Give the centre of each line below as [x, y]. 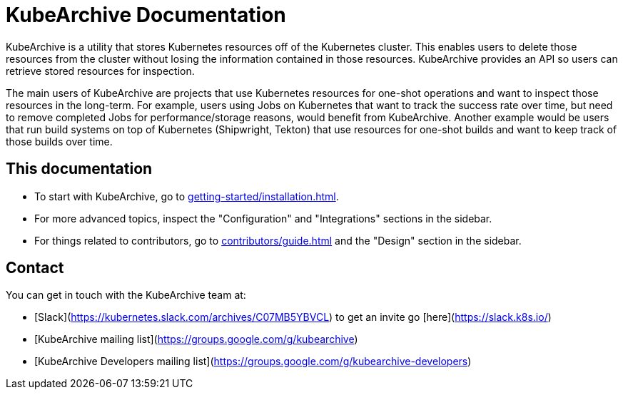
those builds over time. [59, 141]
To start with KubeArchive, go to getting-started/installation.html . [187, 196]
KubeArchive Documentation [146, 15]
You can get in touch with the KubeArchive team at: [126, 295]
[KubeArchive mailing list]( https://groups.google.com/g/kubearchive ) [196, 339]
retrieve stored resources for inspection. [100, 71]
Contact [35, 268]
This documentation [79, 169]
